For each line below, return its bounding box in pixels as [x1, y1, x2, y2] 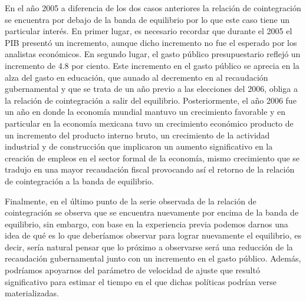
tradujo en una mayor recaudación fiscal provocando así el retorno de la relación [5, 163, 295, 176]
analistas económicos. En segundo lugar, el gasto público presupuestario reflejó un [5, 48, 301, 60]
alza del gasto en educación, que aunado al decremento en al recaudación [5, 71, 268, 83]
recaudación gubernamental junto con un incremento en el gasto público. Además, [5, 252, 301, 264]
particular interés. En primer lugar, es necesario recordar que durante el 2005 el [5, 25, 292, 37]
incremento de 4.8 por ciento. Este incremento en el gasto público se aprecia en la [5, 59, 300, 71]
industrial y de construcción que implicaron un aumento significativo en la [5, 140, 273, 153]
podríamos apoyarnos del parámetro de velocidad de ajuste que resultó [5, 264, 260, 276]
